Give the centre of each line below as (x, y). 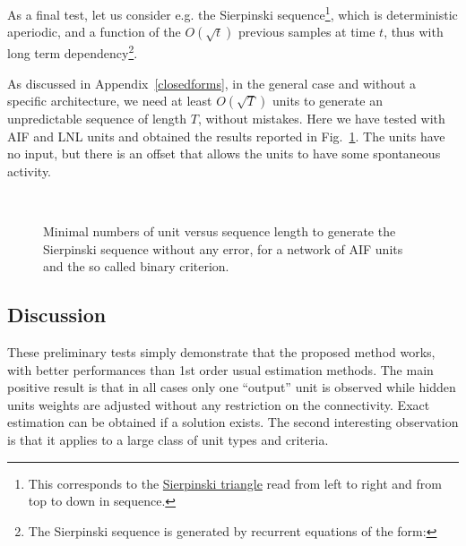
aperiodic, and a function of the (94, 32)
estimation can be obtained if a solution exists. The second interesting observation (233, 422)
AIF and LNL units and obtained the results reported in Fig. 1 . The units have (226, 136)
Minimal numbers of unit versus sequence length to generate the (220, 231)
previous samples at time (307, 32)
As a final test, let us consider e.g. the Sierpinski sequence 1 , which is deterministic (233, 13)
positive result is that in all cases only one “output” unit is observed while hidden (232, 387)
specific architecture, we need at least (110, 101)
